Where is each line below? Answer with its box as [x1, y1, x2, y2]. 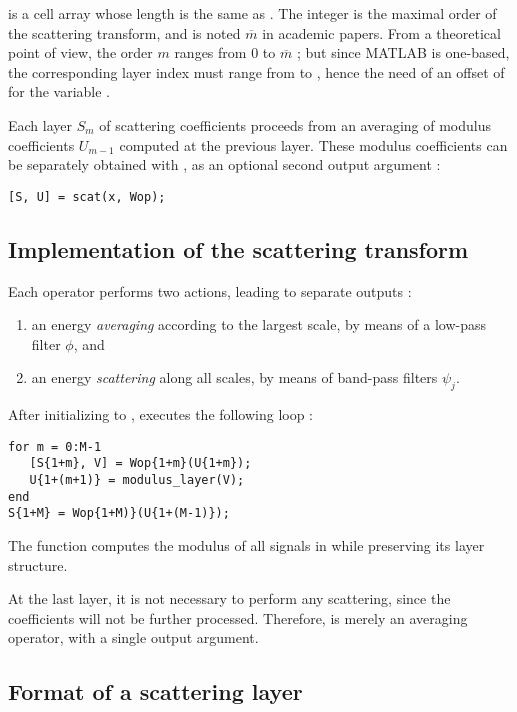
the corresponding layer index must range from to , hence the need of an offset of [8, 61, 505, 82]
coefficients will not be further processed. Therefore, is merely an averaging [8, 607, 468, 628]
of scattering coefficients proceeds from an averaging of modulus [99, 114, 491, 135]
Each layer [8, 114, 73, 135]
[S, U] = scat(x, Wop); [8, 189, 166, 204]
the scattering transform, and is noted [8, 22, 241, 43]
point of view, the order [8, 42, 153, 63]
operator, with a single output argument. [8, 627, 259, 648]
